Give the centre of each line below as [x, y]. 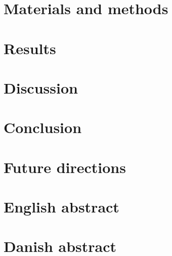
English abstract [61, 207]
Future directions [65, 167]
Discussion [41, 87]
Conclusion [43, 127]
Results [30, 48]
